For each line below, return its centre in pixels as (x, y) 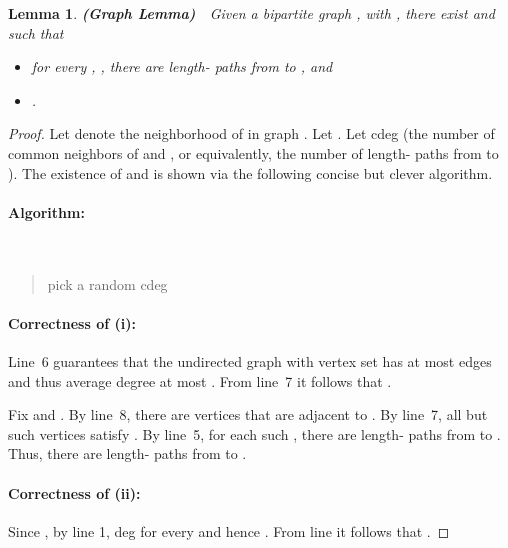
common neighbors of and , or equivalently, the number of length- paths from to (253, 152)
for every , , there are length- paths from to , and (182, 66)
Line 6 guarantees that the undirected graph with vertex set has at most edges (250, 360)
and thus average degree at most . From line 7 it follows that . (200, 380)
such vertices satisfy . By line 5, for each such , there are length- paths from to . (254, 433)
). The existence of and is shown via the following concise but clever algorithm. (250, 172)
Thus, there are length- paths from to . (127, 453)
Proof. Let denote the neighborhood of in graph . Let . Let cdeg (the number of (251, 133)
